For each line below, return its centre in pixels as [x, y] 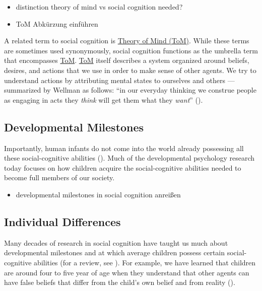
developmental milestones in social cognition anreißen [98, 194]
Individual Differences [62, 221]
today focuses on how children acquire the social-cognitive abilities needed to [123, 167]
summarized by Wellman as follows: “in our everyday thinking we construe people [130, 90]
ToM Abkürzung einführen [57, 23]
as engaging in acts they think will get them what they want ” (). [104, 99]
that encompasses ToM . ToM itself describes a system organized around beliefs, [127, 60]
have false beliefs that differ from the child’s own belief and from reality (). [120, 282]
